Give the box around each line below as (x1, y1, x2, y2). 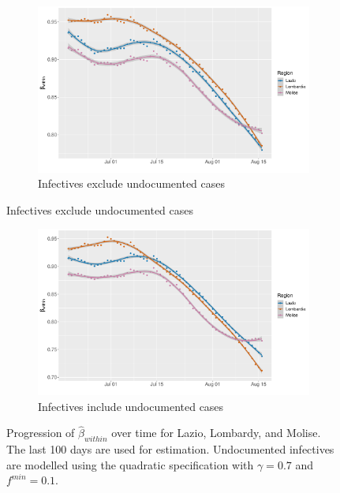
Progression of (6, 424, 75, 441)
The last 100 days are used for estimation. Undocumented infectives (6, 441, 334, 458)
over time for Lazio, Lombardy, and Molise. (111, 424, 321, 441)
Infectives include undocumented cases (38, 398, 224, 414)
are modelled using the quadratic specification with (6, 456, 254, 472)
